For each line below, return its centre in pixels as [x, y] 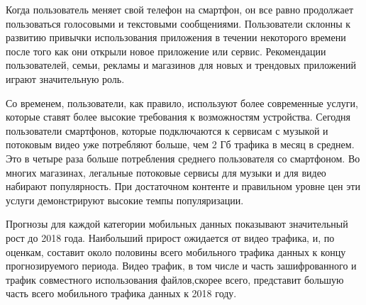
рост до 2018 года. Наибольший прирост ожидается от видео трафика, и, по [170, 237]
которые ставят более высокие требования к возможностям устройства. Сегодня [178, 117]
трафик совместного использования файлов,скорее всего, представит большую [175, 279]
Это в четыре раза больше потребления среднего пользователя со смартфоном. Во [183, 158]
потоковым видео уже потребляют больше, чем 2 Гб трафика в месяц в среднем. [180, 144]
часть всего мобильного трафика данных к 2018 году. [121, 293]
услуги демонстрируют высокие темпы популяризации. [125, 200]
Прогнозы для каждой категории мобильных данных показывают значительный [177, 224]
